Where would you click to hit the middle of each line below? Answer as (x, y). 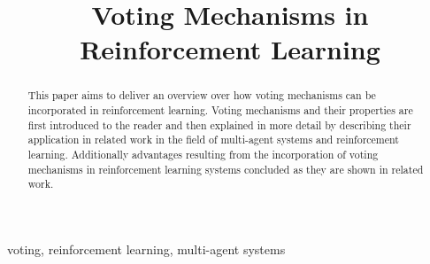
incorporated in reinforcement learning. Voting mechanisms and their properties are (220, 110)
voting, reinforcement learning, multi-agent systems (146, 248)
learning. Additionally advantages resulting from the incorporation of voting (203, 154)
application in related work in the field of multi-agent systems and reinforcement (213, 140)
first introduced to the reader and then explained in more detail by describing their (219, 124)
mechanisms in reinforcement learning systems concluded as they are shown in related (226, 169)
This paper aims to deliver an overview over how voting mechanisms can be (202, 95)
